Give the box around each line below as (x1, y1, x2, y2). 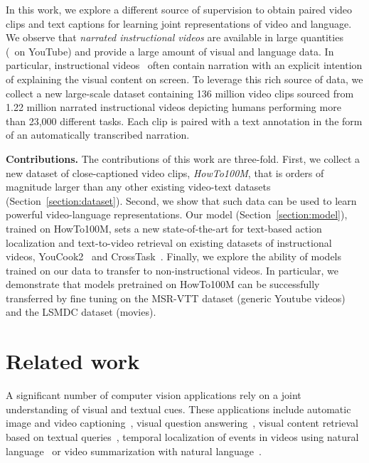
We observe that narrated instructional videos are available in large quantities (6, 30, 343, 45)
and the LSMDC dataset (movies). (6, 304, 156, 319)
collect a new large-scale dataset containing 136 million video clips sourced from (6, 85, 354, 100)
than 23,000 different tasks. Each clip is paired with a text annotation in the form (6, 113, 363, 128)
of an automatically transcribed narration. (6, 127, 190, 142)
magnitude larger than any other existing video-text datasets (6, 179, 271, 194)
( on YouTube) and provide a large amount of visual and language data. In (6, 43, 334, 58)
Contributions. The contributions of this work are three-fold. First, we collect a (6, 151, 360, 166)
